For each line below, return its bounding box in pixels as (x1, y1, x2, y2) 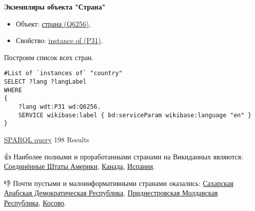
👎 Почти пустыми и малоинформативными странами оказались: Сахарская (4, 177, 234, 188)
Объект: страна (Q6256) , (16, 18, 91, 29)
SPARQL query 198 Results (4, 134, 90, 144)
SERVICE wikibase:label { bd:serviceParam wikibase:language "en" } (18, 111, 251, 119)
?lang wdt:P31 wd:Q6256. (18, 103, 101, 110)
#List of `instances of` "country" (4, 70, 123, 77)
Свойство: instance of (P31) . (16, 35, 103, 46)
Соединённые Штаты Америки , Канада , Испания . (4, 161, 155, 171)
